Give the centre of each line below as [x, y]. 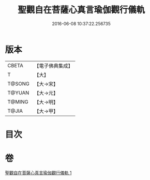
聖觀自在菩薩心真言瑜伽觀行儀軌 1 [38, 173]
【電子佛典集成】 [54, 66]
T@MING [18, 102]
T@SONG [19, 84]
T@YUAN [18, 92]
